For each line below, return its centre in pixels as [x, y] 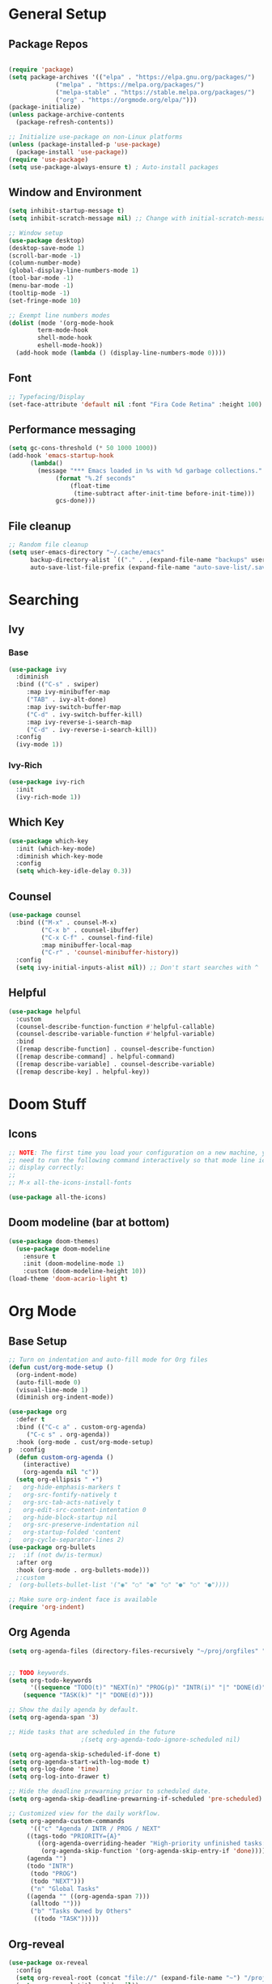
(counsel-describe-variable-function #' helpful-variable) [116, 1034]
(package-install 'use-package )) [72, 152]
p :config [27, 1450]
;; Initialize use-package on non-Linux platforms [96, 137]
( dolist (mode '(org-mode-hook [61, 323]
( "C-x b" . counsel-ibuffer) [90, 930]
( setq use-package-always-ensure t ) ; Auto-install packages [114, 167]
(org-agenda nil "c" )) [61, 1472]
